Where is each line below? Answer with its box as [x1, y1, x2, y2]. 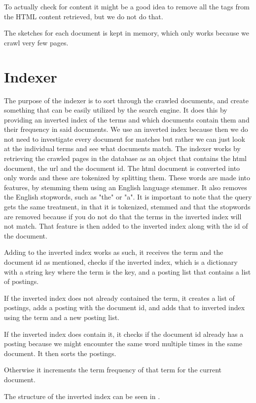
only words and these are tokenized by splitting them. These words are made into [4, 172, 251, 183]
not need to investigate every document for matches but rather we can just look [4, 133, 245, 144]
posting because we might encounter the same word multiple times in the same [4, 338, 242, 349]
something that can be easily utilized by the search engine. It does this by [4, 105, 227, 115]
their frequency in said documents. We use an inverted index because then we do [4, 124, 248, 134]
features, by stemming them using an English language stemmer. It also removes [4, 182, 247, 192]
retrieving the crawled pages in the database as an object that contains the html [4, 153, 247, 163]
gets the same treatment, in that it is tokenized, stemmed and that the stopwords [4, 201, 251, 212]
